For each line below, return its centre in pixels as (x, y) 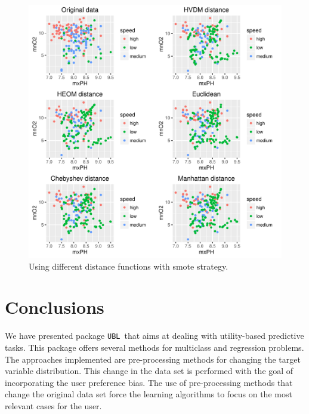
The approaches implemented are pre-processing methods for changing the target (153, 359)
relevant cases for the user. (53, 405)
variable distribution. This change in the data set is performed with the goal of (149, 371)
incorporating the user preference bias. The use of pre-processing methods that (149, 382)
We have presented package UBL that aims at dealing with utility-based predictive (154, 336)
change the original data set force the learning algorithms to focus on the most (149, 394)
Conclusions (55, 307)
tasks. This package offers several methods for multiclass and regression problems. (154, 347)
